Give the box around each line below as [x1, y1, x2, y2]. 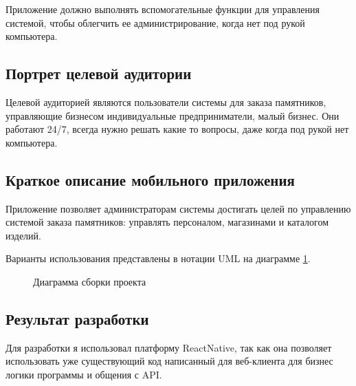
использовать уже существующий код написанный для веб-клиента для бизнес [5, 354, 333, 368]
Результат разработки [5, 308, 149, 329]
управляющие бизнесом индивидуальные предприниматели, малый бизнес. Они [5, 108, 340, 122]
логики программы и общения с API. [5, 367, 162, 381]
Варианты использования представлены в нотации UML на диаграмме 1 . [5, 251, 311, 266]
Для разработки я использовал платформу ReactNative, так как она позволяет [5, 340, 332, 354]
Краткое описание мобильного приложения [5, 169, 295, 190]
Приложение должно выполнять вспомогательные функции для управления [5, 2, 320, 16]
